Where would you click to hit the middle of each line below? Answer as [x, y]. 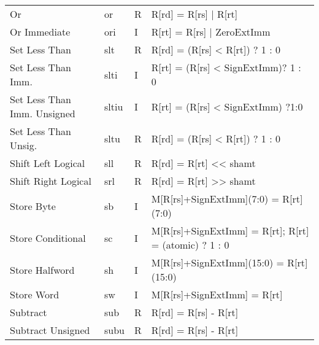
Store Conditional [48, 238]
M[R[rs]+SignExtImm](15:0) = [217, 262]
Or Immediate [40, 32]
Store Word [35, 294]
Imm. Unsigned [43, 113]
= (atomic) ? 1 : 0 [190, 245]
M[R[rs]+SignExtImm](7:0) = [215, 199]
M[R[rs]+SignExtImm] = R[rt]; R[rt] [230, 231]
